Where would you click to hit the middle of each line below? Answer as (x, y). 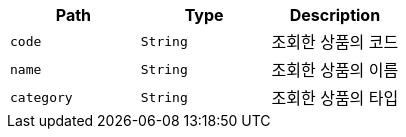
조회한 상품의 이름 (335, 70)
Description (335, 15)
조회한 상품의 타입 (335, 98)
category (41, 97)
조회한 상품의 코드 (335, 42)
